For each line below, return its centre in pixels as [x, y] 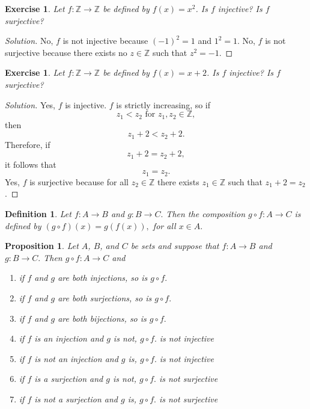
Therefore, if [28, 144]
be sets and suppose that [175, 246]
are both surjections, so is [105, 297]
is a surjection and [69, 379]
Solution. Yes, [30, 104]
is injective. [86, 104]
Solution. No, [29, 41]
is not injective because [105, 41]
